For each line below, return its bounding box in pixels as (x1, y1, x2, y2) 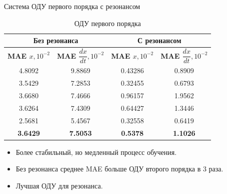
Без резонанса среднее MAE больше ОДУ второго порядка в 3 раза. (15, 163, 223, 174)
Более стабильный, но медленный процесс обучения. (15, 146, 177, 157)
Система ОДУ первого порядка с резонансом (4, 1, 140, 11)
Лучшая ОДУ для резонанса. (15, 180, 103, 190)
